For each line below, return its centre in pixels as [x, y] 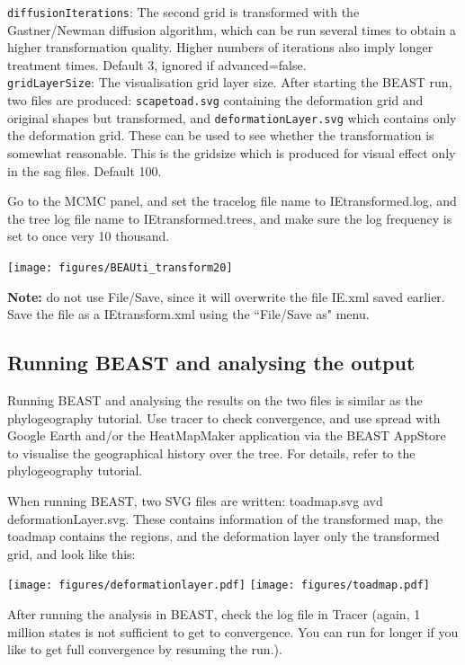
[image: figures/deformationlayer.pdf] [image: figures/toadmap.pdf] [219, 585]
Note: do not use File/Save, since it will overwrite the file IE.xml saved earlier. [226, 296]
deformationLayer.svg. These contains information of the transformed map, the [225, 518]
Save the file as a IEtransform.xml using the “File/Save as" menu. [188, 314]
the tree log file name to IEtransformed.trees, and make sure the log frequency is [230, 218]
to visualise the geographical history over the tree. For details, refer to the [211, 452]
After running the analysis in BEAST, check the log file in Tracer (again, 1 [214, 614]
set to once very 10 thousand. [89, 236]
